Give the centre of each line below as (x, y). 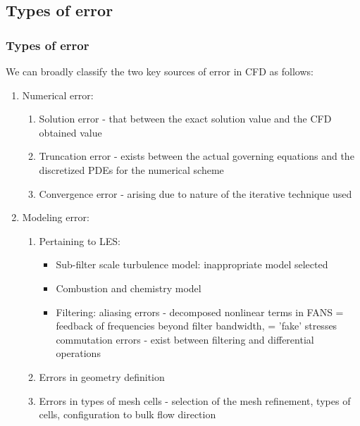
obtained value (70, 132)
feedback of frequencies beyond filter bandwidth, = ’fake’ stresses (197, 326)
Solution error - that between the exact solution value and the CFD (185, 119)
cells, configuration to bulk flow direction (128, 414)
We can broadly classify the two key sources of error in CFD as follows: (160, 71)
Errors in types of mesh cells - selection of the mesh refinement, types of (195, 400)
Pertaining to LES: (80, 240)
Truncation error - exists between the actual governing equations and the (197, 156)
